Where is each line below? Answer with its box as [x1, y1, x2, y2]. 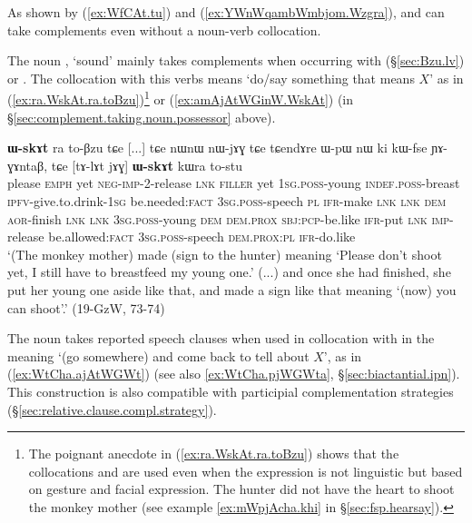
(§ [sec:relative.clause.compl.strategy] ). [7, 400, 217, 419]
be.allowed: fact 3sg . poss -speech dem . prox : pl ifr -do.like [48, 227, 356, 246]
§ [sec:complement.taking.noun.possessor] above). [7, 107, 276, 126]
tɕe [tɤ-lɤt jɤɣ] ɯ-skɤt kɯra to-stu [51, 155, 243, 174]
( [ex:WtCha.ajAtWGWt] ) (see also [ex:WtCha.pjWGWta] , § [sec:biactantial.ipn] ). [7, 364, 460, 383]
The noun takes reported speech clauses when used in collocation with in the [7, 329, 435, 348]
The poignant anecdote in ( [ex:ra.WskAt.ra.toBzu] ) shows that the [28, 444, 399, 463]
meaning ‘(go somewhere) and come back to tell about [7, 346, 310, 365]
